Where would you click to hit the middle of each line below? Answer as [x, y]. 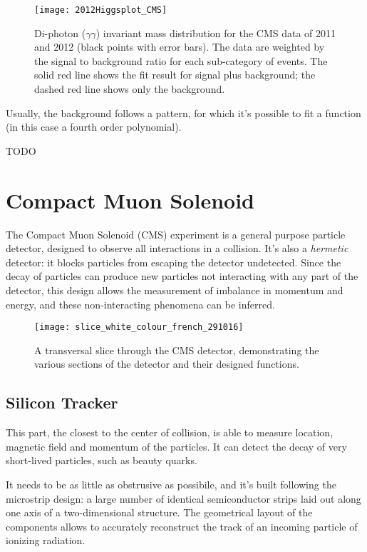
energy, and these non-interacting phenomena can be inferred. [140, 304]
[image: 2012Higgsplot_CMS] [101, 10]
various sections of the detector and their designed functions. [167, 364]
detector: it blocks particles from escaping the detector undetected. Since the [174, 262]
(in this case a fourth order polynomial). [94, 127]
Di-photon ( [60, 32]
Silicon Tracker [62, 402]
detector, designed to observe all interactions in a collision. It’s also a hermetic [177, 248]
